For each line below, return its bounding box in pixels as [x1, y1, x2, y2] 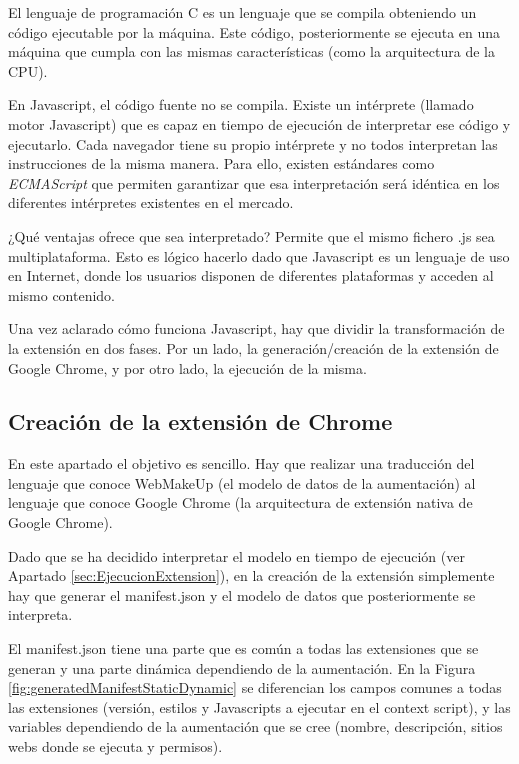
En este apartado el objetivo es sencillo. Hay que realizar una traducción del [8, 453, 475, 474]
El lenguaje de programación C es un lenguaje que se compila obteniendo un [8, 2, 477, 22]
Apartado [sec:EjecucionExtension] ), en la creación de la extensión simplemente [8, 565, 495, 586]
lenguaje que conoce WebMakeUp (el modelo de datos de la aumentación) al [8, 472, 476, 493]
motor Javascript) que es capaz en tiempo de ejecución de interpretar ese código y [8, 113, 511, 134]
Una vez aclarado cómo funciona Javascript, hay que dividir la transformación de [8, 318, 505, 339]
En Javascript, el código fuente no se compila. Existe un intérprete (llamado [8, 94, 474, 115]
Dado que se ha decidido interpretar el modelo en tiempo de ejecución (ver [8, 545, 465, 566]
